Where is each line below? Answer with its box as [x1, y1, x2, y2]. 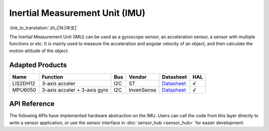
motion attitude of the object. [9, 48, 69, 54]
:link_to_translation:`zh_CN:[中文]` [9, 25, 78, 31]
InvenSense [129, 86, 156, 93]
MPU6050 [12, 86, 36, 93]
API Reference [9, 100, 55, 108]
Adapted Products [9, 61, 67, 69]
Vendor [129, 73, 147, 80]
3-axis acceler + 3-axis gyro [41, 86, 109, 93]
